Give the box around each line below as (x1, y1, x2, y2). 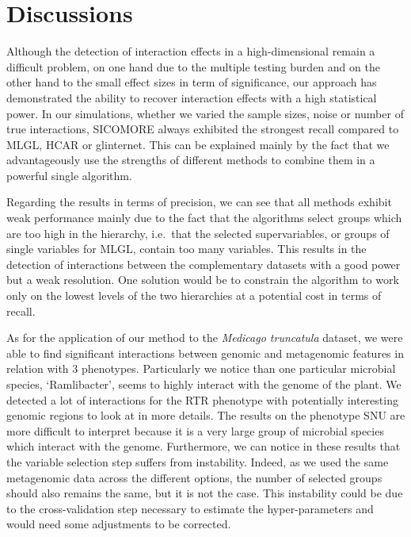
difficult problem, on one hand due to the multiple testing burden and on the (6, 58, 380, 75)
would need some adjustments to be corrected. (6, 516, 231, 532)
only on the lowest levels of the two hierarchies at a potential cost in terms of (6, 287, 382, 304)
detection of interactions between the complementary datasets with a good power (6, 255, 401, 272)
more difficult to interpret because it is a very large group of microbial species (6, 422, 384, 439)
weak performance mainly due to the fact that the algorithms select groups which (6, 209, 402, 226)
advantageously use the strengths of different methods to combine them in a (6, 152, 375, 168)
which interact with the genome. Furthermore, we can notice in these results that (6, 438, 401, 455)
